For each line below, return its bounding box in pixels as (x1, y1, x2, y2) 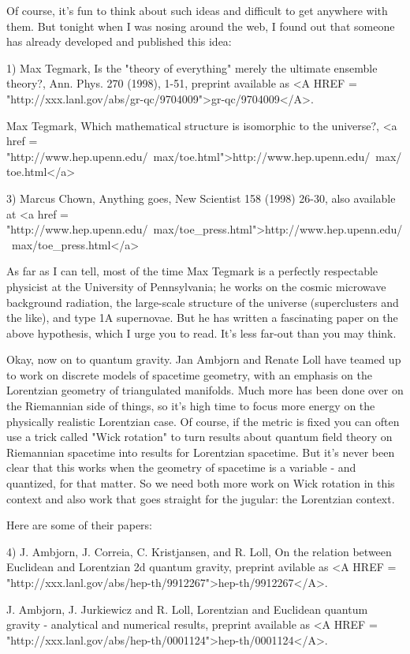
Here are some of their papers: (6, 517, 153, 533)
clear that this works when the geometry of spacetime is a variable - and (6, 459, 356, 476)
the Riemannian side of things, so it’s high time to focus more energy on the (6, 398, 375, 414)
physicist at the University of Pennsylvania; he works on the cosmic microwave (6, 278, 386, 294)
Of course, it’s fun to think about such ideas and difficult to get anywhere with (6, 2, 388, 18)
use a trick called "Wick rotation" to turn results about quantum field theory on (6, 428, 393, 445)
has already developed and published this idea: (6, 33, 232, 50)
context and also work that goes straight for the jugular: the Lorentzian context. (6, 490, 395, 506)
